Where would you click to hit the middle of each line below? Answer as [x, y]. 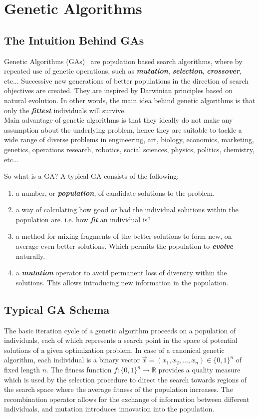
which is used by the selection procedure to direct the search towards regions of [125, 379]
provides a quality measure [199, 370]
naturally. [30, 256]
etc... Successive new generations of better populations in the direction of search [127, 80]
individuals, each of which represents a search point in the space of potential [121, 340]
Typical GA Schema [57, 309]
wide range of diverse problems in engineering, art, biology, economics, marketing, [129, 139]
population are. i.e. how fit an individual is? [83, 219]
